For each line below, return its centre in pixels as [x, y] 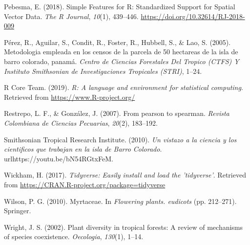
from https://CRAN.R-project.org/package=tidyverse [85, 184]
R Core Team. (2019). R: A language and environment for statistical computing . [124, 87]
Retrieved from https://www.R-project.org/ [70, 97]
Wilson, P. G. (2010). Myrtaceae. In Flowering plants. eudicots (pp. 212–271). [120, 201]
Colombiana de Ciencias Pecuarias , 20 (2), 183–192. [81, 122]
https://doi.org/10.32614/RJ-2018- [193, 16]
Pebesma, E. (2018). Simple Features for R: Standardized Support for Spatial [120, 6]
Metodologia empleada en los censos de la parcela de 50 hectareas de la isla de [121, 52]
